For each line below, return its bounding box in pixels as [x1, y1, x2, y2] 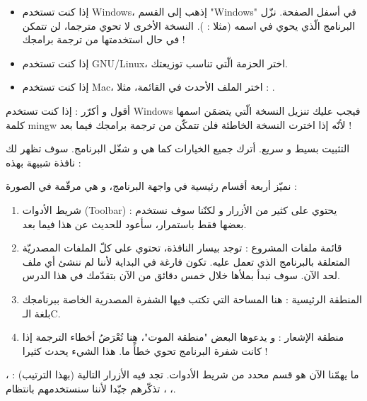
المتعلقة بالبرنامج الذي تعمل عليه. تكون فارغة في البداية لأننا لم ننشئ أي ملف [22, 254, 351, 269]
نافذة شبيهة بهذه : [6, 154, 81, 169]
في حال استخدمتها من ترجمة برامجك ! [22, 32, 185, 47]
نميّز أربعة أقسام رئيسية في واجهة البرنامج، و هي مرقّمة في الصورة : [6, 179, 297, 193]
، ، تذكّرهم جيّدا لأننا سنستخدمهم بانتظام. [6, 380, 176, 395]
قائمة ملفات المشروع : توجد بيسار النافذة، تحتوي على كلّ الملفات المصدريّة [22, 240, 342, 255]
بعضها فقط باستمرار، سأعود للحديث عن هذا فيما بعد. [22, 216, 247, 231]
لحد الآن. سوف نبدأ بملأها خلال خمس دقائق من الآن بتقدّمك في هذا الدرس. [22, 268, 340, 283]
